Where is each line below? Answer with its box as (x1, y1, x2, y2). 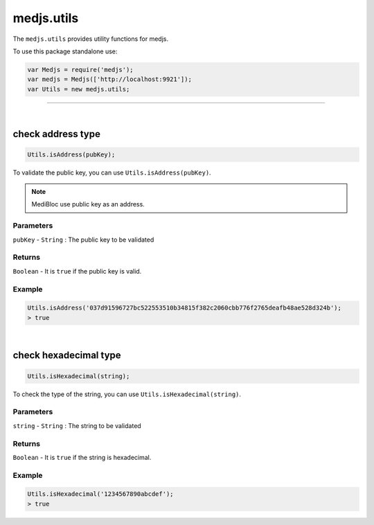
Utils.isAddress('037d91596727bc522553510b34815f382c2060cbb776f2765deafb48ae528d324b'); (27, 304, 342, 312)
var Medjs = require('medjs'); (27, 66, 134, 73)
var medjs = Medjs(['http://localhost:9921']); (27, 75, 192, 83)
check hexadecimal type (12, 350, 121, 362)
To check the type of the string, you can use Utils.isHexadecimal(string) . (12, 390, 242, 398)
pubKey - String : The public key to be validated (12, 235, 154, 244)
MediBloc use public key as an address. (31, 200, 145, 208)
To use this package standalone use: (12, 47, 118, 55)
